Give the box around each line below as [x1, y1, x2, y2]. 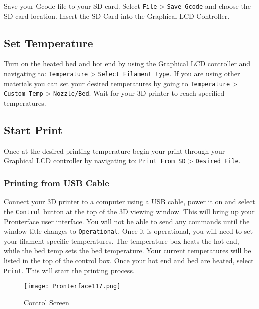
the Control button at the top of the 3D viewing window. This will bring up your [4, 206, 255, 216]
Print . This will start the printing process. [4, 265, 135, 275]
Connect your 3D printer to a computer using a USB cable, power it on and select [4, 196, 255, 207]
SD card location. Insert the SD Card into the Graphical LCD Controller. [4, 10, 230, 21]
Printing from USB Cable [4, 176, 109, 189]
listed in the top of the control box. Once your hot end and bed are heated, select [4, 255, 254, 265]
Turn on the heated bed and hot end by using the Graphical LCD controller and [4, 58, 251, 69]
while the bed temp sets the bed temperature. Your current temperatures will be [4, 245, 251, 256]
